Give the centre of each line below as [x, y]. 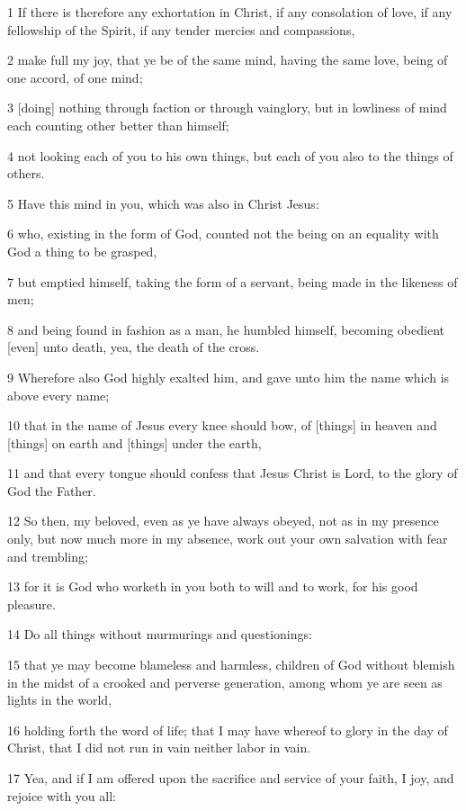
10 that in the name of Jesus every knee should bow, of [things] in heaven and [222, 425]
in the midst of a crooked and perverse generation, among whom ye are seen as [225, 682]
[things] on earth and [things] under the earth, [134, 442]
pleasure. [31, 604]
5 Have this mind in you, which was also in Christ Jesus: [163, 203]
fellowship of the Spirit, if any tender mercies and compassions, [181, 29]
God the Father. [52, 490]
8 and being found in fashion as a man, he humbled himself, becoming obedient [226, 329]
